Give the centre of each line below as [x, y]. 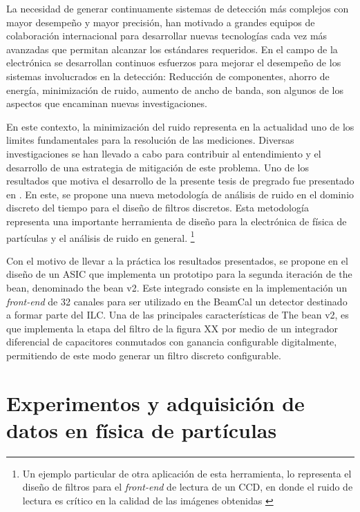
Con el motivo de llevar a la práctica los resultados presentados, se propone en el [177, 260]
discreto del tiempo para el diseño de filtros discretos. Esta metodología [158, 208]
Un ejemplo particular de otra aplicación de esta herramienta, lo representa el [187, 473]
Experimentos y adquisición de [155, 402]
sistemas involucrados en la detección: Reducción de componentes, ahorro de [168, 76]
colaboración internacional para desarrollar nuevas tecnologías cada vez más [167, 36]
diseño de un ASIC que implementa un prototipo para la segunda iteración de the [179, 274]
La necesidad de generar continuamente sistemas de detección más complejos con [178, 8]
